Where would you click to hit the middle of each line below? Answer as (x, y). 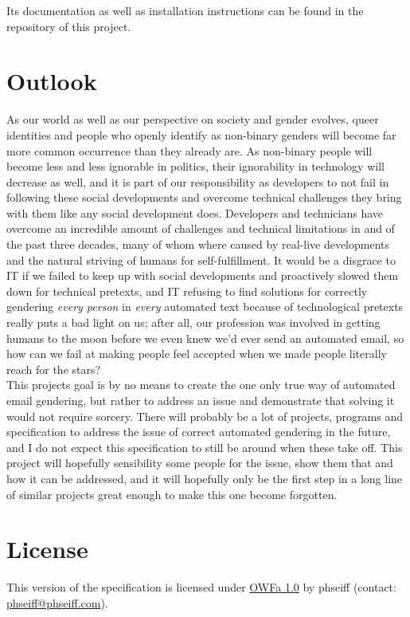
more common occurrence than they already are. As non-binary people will (189, 150)
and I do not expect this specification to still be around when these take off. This (205, 447)
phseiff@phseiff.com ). (57, 602)
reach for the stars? (54, 369)
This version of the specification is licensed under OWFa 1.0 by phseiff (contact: (201, 587)
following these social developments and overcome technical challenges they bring (204, 197)
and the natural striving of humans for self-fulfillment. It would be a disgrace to (201, 259)
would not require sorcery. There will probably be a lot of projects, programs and (205, 416)
